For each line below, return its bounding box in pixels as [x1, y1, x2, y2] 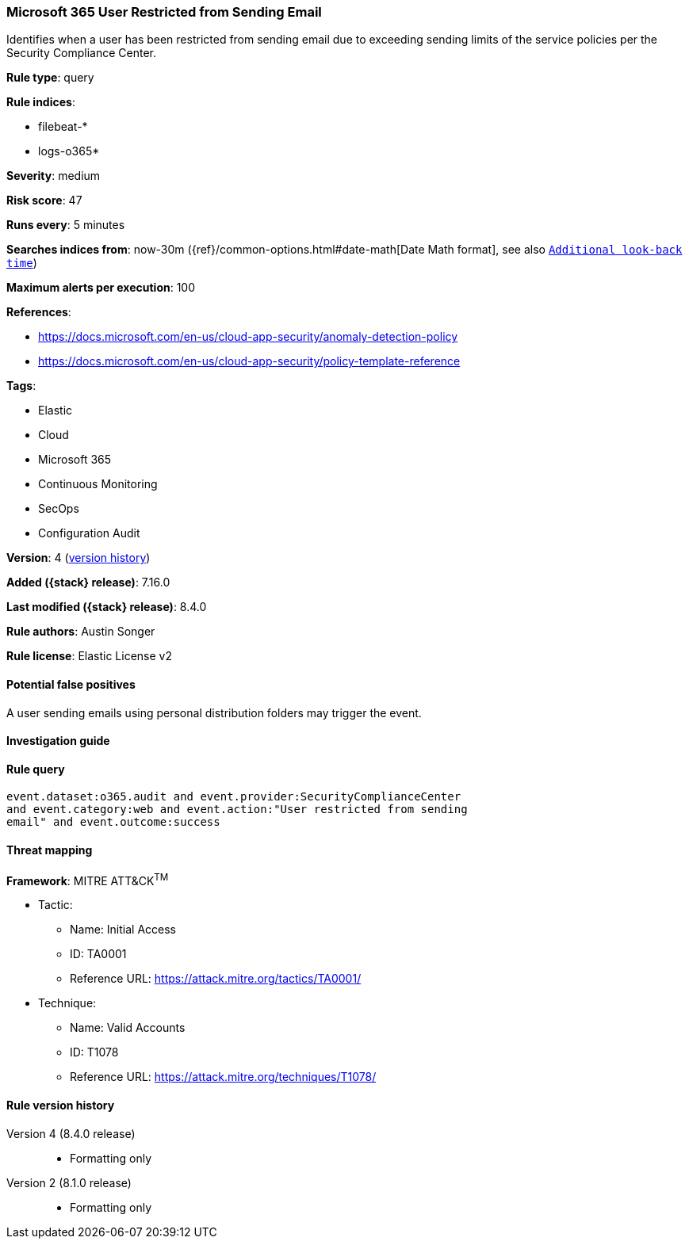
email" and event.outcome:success [6, 815, 220, 829]
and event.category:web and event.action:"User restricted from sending [6, 803, 468, 816]
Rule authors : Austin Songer [6, 624, 155, 639]
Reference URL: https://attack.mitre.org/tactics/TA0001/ [70, 972, 362, 986]
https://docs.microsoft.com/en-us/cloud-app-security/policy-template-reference [38, 354, 461, 369]
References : [6, 305, 71, 319]
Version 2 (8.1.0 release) [6, 1175, 132, 1190]
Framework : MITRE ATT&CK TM [6, 871, 169, 888]
